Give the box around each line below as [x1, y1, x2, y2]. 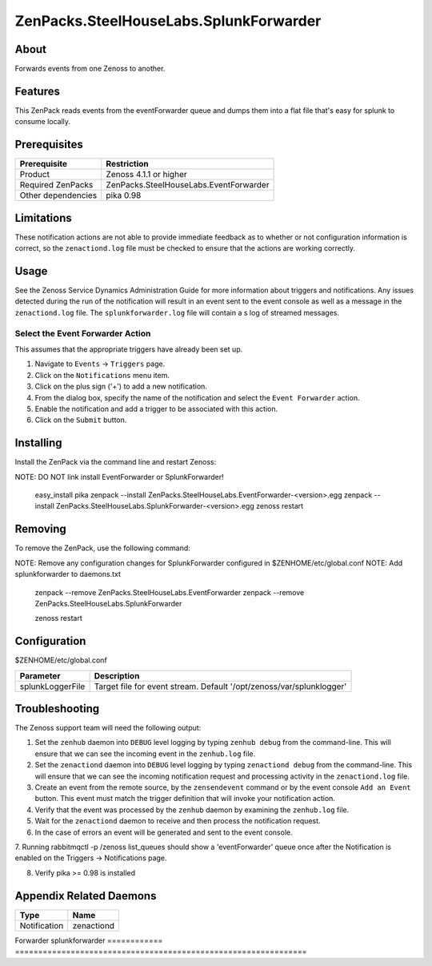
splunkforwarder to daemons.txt [14, 570, 122, 579]
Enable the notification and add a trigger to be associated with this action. [34, 404, 278, 413]
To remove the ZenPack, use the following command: [14, 543, 191, 553]
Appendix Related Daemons [14, 889, 157, 903]
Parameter [19, 670, 61, 681]
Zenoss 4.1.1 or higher [106, 169, 187, 180]
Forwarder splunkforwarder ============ [14, 936, 163, 945]
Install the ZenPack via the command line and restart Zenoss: [14, 457, 217, 467]
